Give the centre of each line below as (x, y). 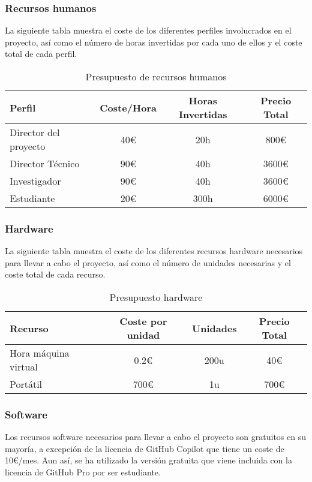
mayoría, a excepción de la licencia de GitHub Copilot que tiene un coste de (145, 448)
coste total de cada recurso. (55, 274)
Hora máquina (40, 353)
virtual (24, 367)
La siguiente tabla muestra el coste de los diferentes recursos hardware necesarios (154, 251)
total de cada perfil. (41, 54)
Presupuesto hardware (156, 297)
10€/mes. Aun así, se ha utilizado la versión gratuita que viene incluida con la (148, 460)
